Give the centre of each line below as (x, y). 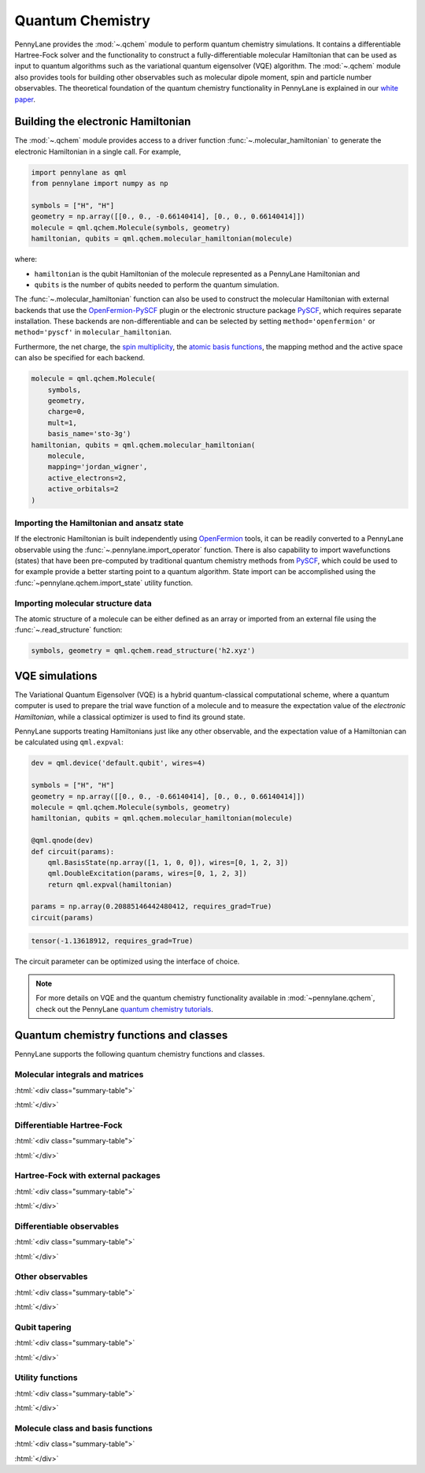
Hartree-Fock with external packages (87, 1176)
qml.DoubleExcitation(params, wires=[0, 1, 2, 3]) (147, 874)
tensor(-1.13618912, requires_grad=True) (112, 941)
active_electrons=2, (87, 478)
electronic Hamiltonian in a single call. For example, (98, 151)
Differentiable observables (67, 1226)
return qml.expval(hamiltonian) (110, 884)
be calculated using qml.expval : (69, 742)
